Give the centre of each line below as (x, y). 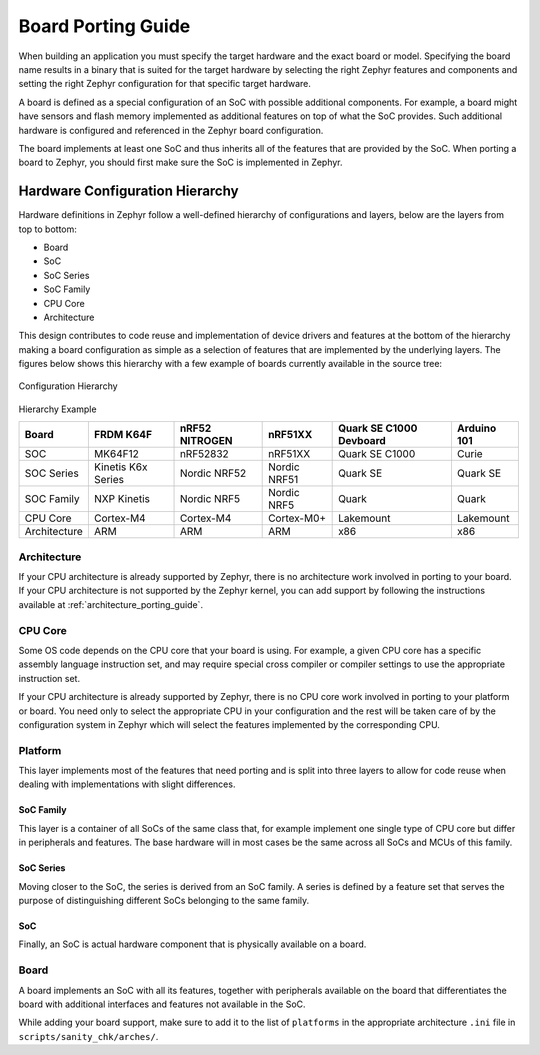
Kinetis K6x (120, 467)
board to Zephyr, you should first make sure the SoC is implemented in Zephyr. (181, 162)
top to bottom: (47, 229)
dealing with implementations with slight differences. (127, 784)
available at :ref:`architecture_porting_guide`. (111, 604)
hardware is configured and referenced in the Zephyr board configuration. (171, 130)
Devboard (362, 441)
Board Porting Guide (104, 26)
